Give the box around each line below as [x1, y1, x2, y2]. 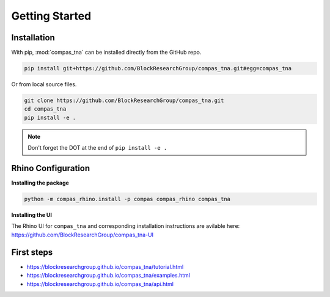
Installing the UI [11, 211, 52, 219]
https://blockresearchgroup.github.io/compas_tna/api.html [26, 280, 174, 287]
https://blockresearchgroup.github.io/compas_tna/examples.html [26, 272, 191, 279]
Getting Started [11, 9, 92, 23]
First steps [11, 247, 53, 257]
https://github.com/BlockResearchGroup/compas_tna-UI [11, 231, 154, 238]
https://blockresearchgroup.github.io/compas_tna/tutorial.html [26, 263, 184, 270]
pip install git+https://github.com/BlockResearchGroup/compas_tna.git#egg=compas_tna [24, 65, 292, 72]
